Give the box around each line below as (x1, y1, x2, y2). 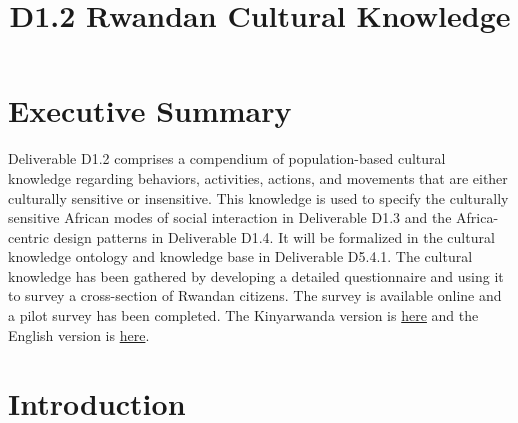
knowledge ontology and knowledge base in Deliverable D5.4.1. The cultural (8, 246, 473, 267)
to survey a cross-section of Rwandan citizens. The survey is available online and (8, 285, 502, 306)
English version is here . (8, 324, 150, 345)
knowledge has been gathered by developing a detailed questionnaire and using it (8, 265, 504, 286)
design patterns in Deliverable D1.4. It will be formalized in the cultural (53, 226, 495, 247)
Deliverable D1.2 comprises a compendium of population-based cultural (8, 148, 446, 169)
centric (8, 226, 49, 247)
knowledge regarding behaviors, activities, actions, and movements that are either (8, 167, 508, 188)
